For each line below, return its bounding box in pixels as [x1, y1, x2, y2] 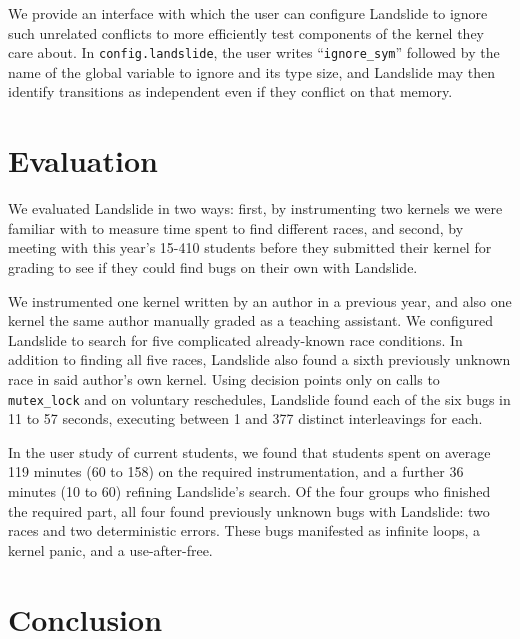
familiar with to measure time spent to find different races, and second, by [8, 217, 464, 238]
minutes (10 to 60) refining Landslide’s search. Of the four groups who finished [8, 480, 491, 501]
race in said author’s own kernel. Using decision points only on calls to [8, 368, 440, 389]
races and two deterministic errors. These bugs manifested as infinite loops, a [8, 520, 481, 541]
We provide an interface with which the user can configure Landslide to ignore [8, 3, 488, 23]
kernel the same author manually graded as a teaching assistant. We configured [8, 310, 494, 331]
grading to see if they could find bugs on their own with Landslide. [8, 256, 418, 277]
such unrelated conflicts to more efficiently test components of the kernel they [8, 22, 484, 43]
